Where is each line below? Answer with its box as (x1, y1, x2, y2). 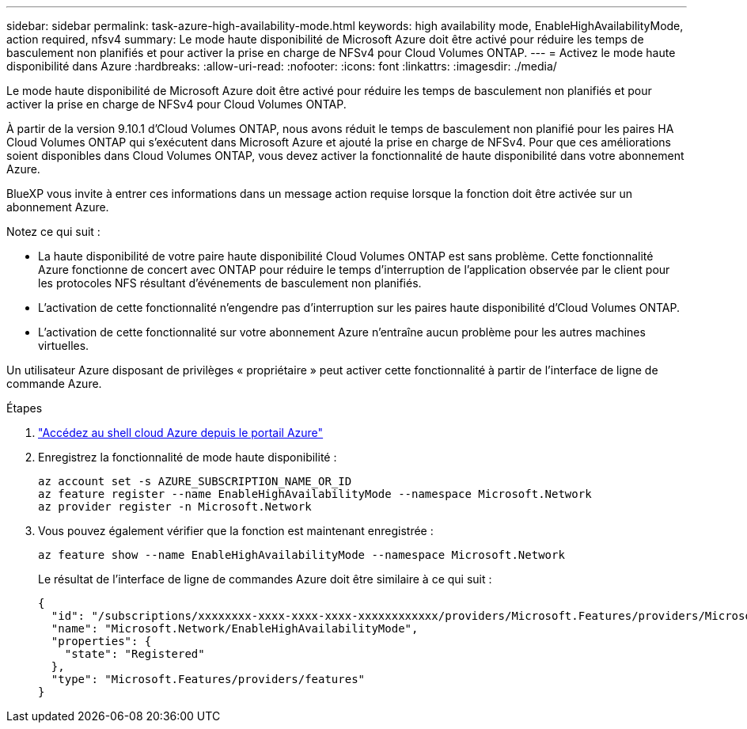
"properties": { (51, 635, 152, 647)
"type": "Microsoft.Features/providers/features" (51, 673, 366, 685)
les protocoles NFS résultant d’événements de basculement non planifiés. (38, 276, 422, 290)
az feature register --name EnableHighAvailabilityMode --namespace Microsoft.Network (38, 488, 592, 500)
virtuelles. (38, 339, 89, 352)
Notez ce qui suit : (6, 225, 100, 238)
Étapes (6, 401, 43, 415)
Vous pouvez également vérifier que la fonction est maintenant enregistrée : (38, 524, 434, 537)
